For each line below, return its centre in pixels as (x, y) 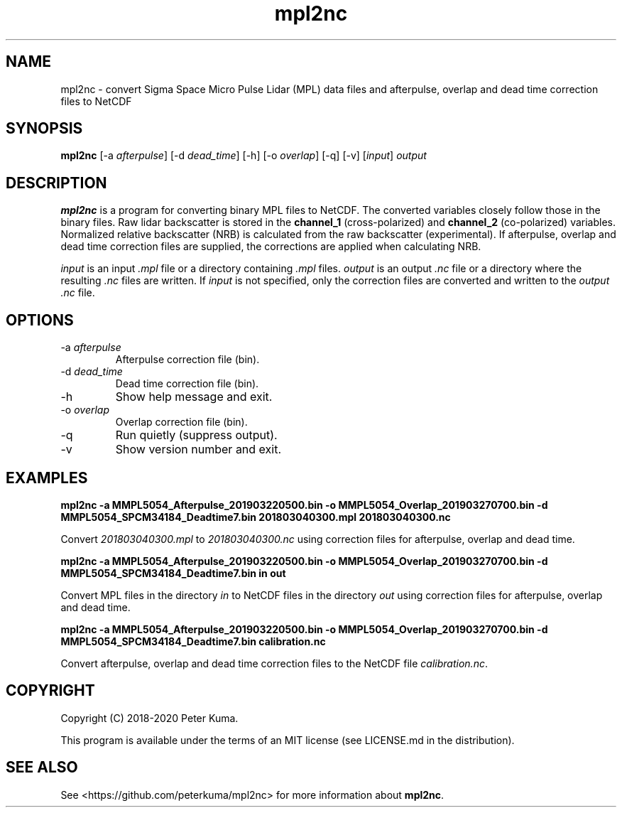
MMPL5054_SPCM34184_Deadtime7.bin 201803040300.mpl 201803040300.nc (256, 517)
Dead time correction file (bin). (187, 384)
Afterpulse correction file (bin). (187, 360)
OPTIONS (40, 320)
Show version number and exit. (198, 449)
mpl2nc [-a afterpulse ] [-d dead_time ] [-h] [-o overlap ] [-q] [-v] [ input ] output (244, 156)
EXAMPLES (47, 478)
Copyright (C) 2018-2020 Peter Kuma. (149, 718)
